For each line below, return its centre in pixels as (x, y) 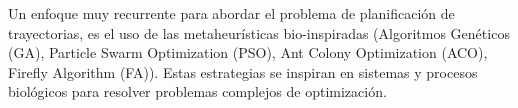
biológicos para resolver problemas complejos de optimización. (197, 91)
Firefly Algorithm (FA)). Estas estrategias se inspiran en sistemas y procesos (243, 71)
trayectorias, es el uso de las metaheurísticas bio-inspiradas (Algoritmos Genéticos (259, 32)
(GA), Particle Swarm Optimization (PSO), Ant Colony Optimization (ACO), (248, 52)
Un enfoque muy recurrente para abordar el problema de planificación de (231, 13)
